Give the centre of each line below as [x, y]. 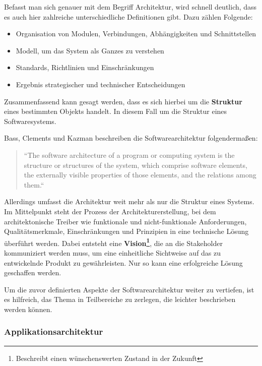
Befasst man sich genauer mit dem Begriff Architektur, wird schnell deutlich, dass [130, 7]
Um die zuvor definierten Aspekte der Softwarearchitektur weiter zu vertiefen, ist [129, 289]
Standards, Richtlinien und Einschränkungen [85, 67]
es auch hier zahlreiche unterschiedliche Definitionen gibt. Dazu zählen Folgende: [128, 16]
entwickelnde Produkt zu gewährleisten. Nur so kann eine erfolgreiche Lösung [123, 262]
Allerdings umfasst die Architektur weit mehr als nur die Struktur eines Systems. [129, 201]
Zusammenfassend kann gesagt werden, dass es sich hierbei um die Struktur [123, 101]
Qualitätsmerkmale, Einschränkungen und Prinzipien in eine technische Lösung [126, 231]
